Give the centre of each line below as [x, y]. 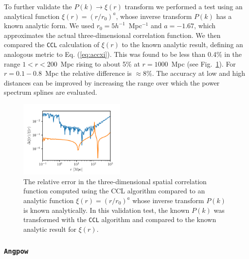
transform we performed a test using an [184, 6]
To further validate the [38, 6]
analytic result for [50, 229]
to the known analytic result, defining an [182, 44]
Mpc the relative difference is [88, 73]
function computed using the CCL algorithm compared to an [114, 191]
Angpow [16, 251]
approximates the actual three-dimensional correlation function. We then [112, 35]
